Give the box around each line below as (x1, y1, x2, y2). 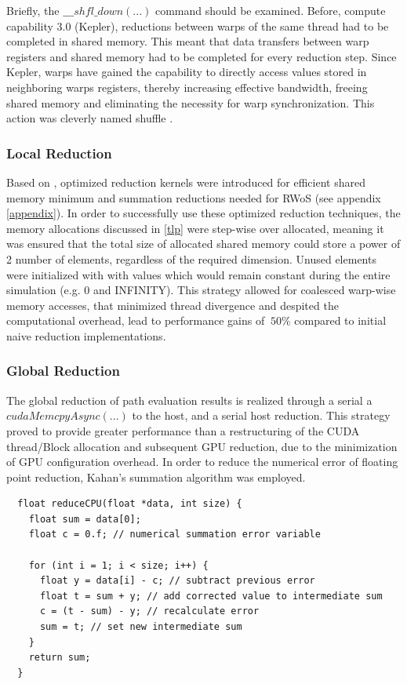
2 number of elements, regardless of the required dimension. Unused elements (6, 250, 376, 267)
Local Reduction (6, 143, 112, 162)
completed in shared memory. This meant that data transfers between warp (6, 33, 369, 49)
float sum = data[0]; (28, 513, 141, 525)
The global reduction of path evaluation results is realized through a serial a (6, 391, 372, 408)
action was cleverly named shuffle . (6, 110, 173, 126)
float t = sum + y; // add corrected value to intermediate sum (39, 590, 383, 602)
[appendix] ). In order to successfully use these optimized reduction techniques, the (6, 205, 401, 221)
